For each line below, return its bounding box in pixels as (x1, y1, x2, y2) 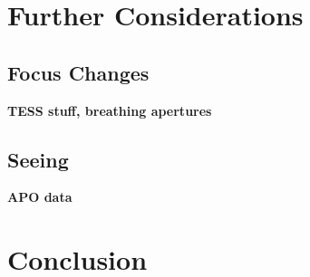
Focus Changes (7, 58, 150, 86)
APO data (7, 187, 73, 206)
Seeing (7, 145, 69, 173)
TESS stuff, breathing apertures (7, 100, 212, 119)
